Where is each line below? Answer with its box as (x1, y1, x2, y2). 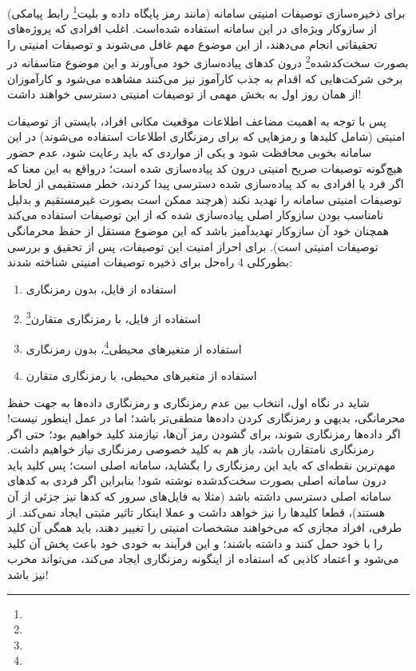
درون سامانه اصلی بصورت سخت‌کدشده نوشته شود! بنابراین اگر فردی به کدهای (7, 472, 386, 489)
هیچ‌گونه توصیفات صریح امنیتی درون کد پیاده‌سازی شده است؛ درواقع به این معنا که (7, 159, 403, 176)
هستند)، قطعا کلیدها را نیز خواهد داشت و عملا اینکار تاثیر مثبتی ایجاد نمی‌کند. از (7, 503, 386, 520)
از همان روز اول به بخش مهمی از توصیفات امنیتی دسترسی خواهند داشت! (7, 86, 362, 102)
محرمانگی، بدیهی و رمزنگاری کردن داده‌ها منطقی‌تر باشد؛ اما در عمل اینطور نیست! (7, 409, 406, 426)
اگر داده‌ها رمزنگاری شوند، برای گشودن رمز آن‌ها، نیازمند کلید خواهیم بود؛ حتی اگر (7, 425, 401, 441)
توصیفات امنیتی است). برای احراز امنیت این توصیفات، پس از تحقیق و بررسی (7, 238, 378, 254)
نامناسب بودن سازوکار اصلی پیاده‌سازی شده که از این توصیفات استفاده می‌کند (7, 206, 384, 223)
